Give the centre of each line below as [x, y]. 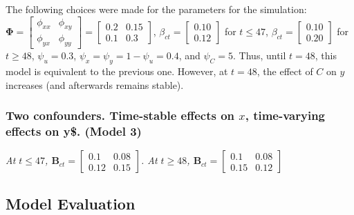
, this [326, 55]
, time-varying [285, 115]
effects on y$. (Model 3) [74, 131]
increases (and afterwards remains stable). [95, 84]
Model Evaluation [71, 203]
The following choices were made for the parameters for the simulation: [156, 9]
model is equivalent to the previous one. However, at [117, 71]
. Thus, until [260, 55]
